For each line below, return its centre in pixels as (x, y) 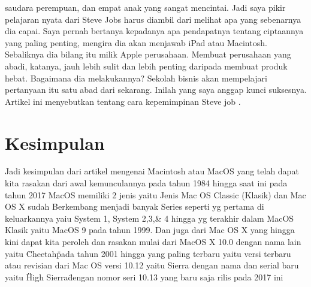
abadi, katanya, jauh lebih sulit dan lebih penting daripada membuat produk (146, 66)
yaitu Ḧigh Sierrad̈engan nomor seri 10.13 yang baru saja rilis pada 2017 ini (144, 277)
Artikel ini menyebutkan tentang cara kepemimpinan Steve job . (123, 101)
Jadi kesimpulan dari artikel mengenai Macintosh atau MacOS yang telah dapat (152, 171)
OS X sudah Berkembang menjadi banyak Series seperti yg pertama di (135, 206)
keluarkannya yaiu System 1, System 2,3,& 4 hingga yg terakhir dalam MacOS (150, 218)
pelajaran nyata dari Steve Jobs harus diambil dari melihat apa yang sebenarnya (153, 19)
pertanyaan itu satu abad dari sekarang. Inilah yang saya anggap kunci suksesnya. (156, 90)
